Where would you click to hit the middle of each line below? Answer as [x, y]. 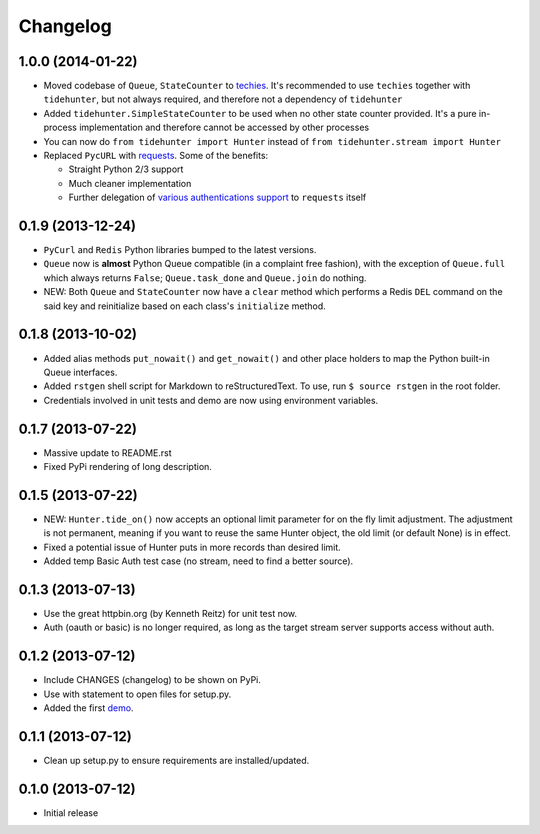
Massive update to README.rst [107, 452]
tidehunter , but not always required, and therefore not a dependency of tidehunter [223, 99]
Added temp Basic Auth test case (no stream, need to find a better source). [198, 561]
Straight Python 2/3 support [126, 169]
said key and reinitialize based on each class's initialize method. [185, 306]
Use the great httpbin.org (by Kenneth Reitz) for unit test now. [170, 614]
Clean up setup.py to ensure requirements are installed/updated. [176, 760]
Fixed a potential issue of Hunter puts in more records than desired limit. [192, 547]
